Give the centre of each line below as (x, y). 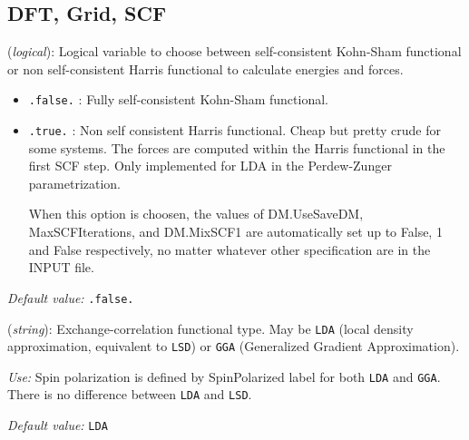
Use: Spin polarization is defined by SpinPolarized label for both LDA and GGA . (224, 376)
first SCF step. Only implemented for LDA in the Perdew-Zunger (210, 166)
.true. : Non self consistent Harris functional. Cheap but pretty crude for (234, 130)
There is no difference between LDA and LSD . (130, 394)
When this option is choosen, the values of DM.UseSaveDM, (196, 214)
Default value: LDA (58, 425)
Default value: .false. (71, 297)
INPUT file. (61, 267)
